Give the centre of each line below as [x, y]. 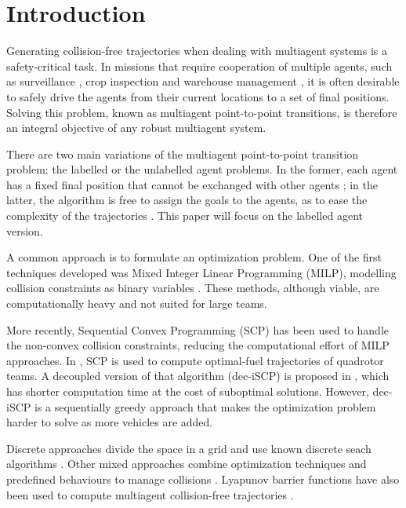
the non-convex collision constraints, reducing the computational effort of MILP [198, 345]
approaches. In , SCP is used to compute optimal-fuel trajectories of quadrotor [195, 360]
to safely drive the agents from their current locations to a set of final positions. [198, 96]
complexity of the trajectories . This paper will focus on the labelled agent [185, 216]
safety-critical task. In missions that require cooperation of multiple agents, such [199, 66]
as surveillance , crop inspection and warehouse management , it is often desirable [203, 81]
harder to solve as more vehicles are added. [110, 422]
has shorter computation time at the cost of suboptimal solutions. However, [188, 391]
